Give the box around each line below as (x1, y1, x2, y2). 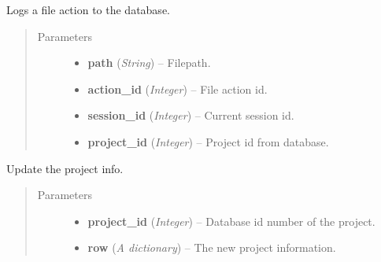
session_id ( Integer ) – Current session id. (87, 107, 294, 124)
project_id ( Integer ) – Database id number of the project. (87, 212, 375, 229)
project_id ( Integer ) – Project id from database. (87, 133, 329, 149)
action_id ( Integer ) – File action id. (87, 80, 268, 97)
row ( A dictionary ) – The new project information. (87, 239, 336, 256)
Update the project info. (6, 160, 124, 176)
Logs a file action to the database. (6, 2, 170, 17)
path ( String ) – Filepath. (87, 54, 211, 71)
